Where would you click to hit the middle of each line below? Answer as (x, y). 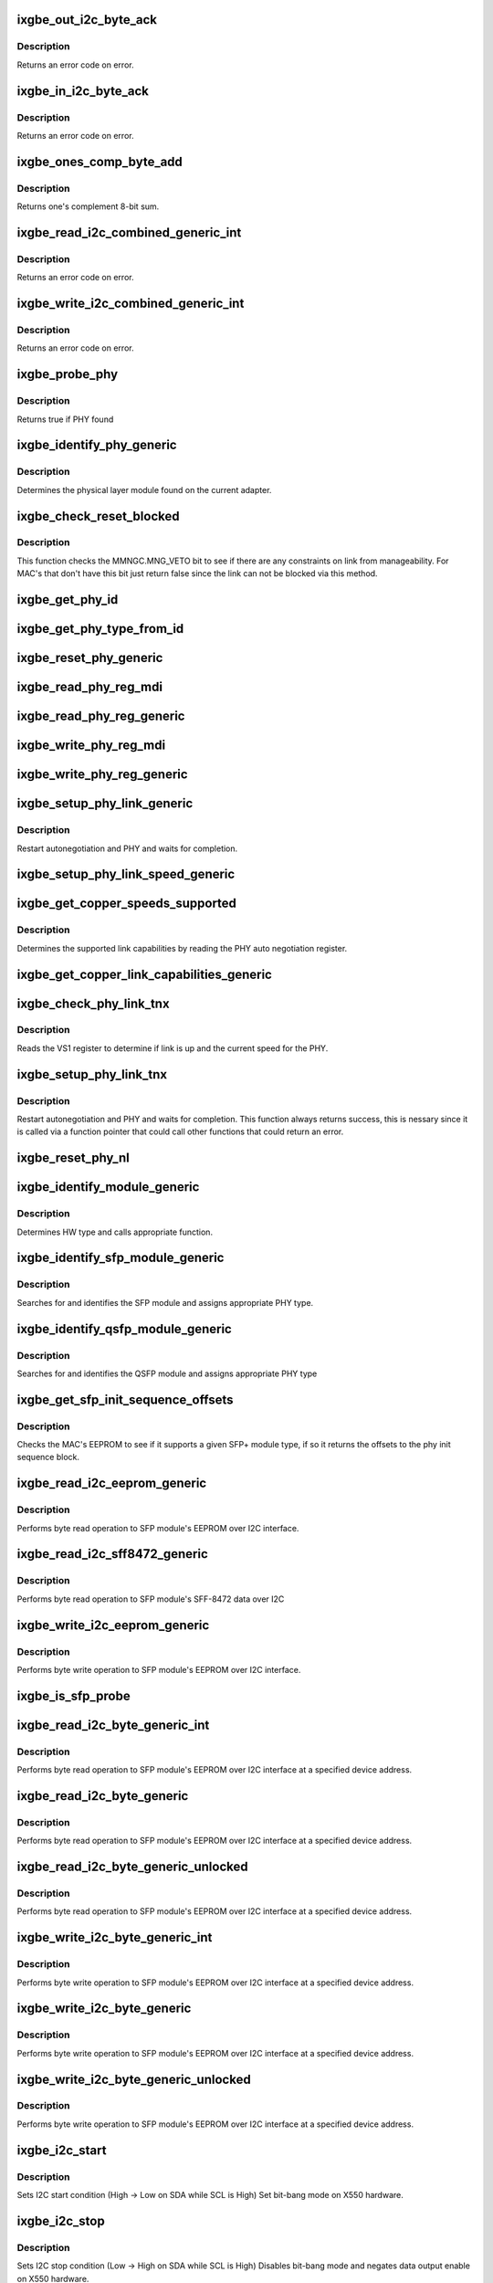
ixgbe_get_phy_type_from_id (100, 629)
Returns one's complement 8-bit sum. (88, 206)
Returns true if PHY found (65, 419)
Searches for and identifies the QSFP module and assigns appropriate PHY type (167, 1373)
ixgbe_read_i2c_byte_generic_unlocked (132, 1867)
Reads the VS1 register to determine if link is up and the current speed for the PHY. (173, 1048)
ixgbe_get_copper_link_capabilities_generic (145, 974)
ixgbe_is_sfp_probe (74, 1695)
